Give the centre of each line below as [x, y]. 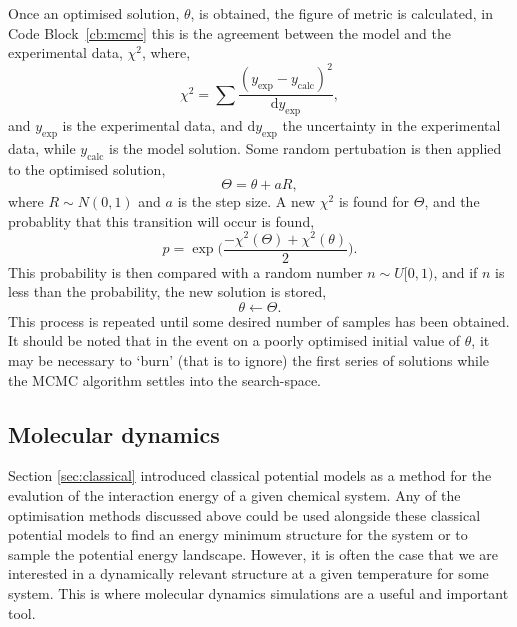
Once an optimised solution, [94, 13]
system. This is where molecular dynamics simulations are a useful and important [258, 592]
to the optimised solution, [87, 168]
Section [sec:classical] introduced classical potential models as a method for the [250, 475]
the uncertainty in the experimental [391, 125]
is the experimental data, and [152, 125]
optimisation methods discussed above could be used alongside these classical [244, 514]
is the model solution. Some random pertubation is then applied [305, 147]
